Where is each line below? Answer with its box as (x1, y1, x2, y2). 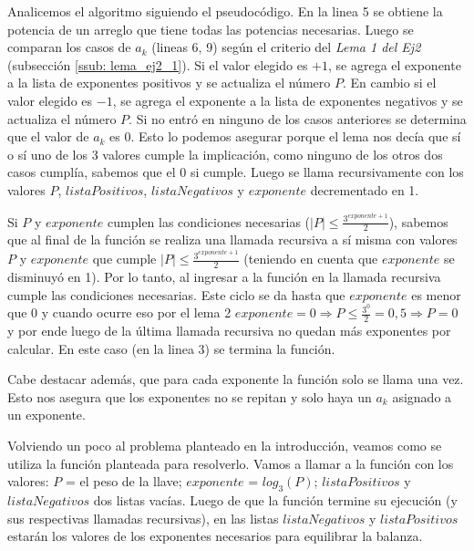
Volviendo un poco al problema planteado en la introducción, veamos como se (7, 436, 442, 454)
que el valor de (7, 127, 89, 146)
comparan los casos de (7, 37, 131, 57)
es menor (411, 285, 461, 304)
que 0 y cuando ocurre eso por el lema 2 (7, 303, 232, 322)
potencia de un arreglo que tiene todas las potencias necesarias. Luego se (7, 19, 414, 38)
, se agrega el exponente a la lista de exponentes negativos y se (112, 90, 463, 109)
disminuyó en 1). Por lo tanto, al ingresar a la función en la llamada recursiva (7, 266, 441, 286)
